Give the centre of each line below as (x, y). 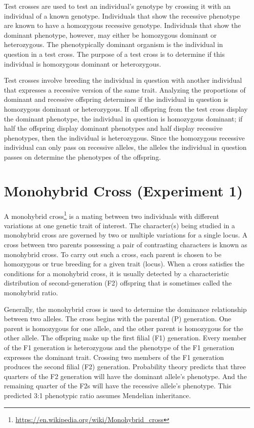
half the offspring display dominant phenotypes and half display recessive (113, 128)
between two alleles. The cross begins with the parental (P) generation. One (118, 319)
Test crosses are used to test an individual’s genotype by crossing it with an (117, 6)
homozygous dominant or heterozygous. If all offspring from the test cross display (126, 108)
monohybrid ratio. (31, 293)
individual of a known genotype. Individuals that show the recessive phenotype (122, 15)
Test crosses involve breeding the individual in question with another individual (123, 80)
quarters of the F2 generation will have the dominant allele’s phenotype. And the (126, 376)
